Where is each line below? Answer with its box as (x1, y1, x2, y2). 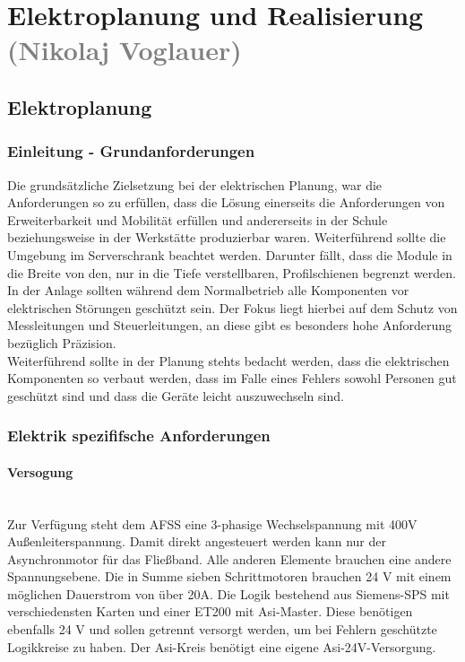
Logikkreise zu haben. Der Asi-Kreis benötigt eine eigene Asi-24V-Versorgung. (7, 637, 436, 656)
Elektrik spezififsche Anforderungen (7, 424, 271, 447)
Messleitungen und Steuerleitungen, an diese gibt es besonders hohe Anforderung (7, 316, 452, 335)
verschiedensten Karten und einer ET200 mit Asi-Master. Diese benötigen (7, 602, 413, 621)
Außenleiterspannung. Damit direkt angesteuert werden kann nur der (7, 532, 386, 551)
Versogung (7, 462, 73, 481)
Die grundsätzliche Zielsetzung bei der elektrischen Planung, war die (7, 175, 383, 194)
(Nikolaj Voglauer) (7, 31, 242, 68)
